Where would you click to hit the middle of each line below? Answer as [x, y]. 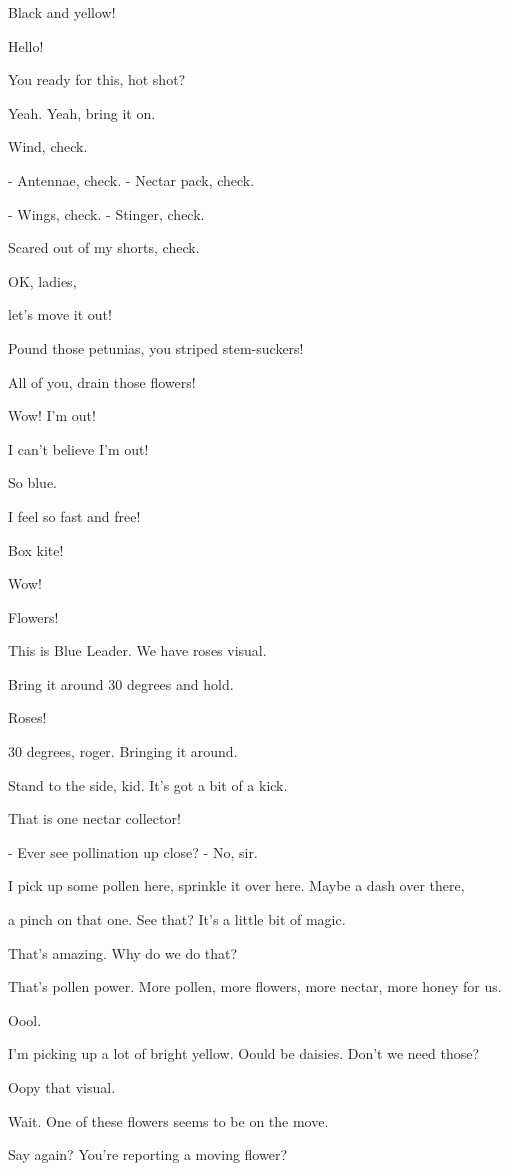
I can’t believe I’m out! [78, 448]
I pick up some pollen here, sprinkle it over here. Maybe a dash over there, [236, 885]
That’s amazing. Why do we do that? [123, 952]
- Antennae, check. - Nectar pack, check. [131, 179]
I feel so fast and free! [74, 515]
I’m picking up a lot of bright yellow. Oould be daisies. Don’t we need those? [244, 1053]
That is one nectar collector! [94, 818]
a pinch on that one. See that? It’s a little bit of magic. [177, 919]
